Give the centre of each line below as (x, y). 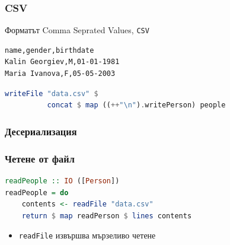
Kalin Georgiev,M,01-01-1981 (62, 62)
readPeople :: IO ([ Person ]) (62, 181)
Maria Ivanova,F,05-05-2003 (60, 74)
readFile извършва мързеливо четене (87, 235)
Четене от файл (40, 158)
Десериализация (41, 131)
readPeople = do (37, 192)
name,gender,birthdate (49, 50)
